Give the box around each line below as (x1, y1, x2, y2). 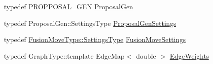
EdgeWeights (170, 50, 209, 61)
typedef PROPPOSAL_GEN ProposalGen (4, 1, 133, 11)
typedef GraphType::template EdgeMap (4, 50, 125, 61)
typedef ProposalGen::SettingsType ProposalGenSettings (4, 18, 177, 28)
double (136, 50, 156, 61)
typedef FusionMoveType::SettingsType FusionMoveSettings (4, 34, 186, 44)
